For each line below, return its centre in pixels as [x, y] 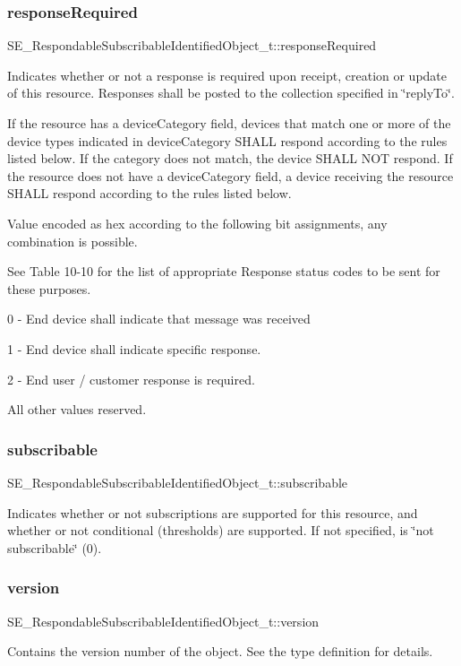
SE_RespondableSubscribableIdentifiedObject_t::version [163, 621]
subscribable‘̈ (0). [55, 547]
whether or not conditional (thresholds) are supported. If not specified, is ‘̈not [221, 530]
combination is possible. [73, 241]
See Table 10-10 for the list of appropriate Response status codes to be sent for [224, 271]
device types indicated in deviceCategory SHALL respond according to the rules [227, 140]
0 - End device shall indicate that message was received [159, 319]
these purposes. [49, 288]
